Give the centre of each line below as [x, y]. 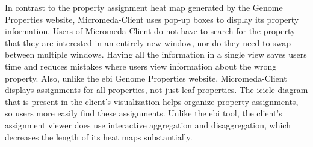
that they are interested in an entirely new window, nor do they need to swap [148, 42]
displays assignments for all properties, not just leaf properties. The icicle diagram [156, 90]
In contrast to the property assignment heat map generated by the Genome [144, 7]
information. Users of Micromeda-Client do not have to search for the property [150, 31]
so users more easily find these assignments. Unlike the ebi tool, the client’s [144, 113]
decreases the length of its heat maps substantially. [99, 136]
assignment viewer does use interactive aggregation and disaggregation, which [148, 124]
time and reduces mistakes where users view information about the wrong [141, 66]
